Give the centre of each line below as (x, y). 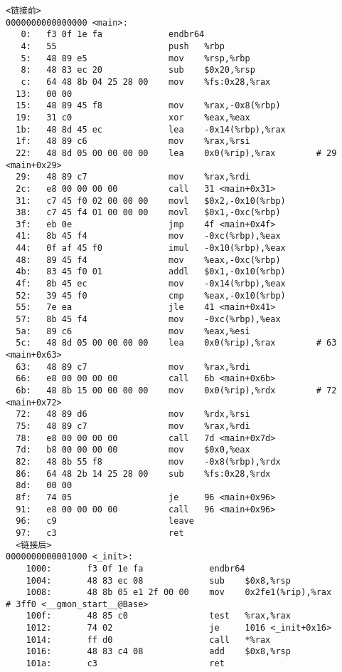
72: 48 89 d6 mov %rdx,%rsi (133, 414)
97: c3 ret (100, 533)
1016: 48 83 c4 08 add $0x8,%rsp (158, 652)
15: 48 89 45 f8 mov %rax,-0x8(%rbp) (148, 106)
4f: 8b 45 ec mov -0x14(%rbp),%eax (151, 284)
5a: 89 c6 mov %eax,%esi (133, 331)
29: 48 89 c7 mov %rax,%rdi (133, 177)
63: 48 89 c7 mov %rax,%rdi (133, 367)
